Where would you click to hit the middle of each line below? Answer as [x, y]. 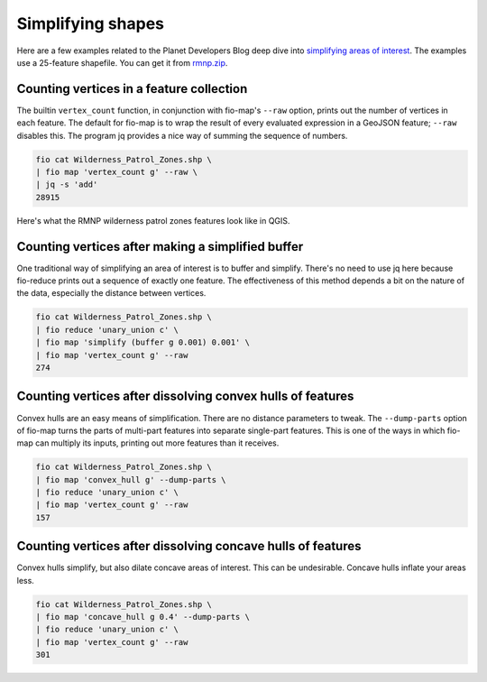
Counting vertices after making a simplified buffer [160, 247]
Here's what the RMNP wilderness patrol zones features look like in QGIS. [153, 220]
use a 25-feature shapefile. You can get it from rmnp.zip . [122, 62]
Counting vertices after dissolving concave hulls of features [189, 546]
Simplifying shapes [91, 23]
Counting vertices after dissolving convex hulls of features [185, 396]
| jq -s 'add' [67, 184]
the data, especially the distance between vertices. [111, 293]
